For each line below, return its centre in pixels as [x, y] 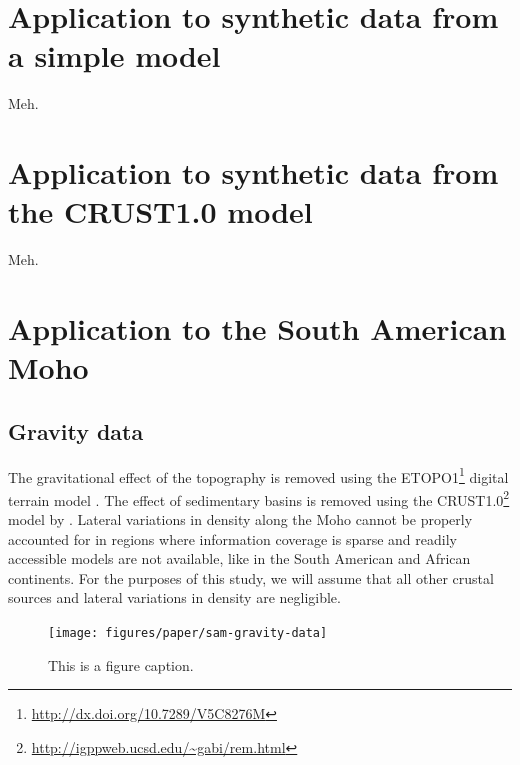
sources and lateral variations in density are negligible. [174, 597]
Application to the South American [257, 328]
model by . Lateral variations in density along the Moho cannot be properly [240, 519]
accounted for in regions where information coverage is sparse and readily [232, 538]
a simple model [114, 55]
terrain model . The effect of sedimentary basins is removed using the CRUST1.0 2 [259, 498]
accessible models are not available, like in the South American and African [239, 558]
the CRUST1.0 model [160, 211]
